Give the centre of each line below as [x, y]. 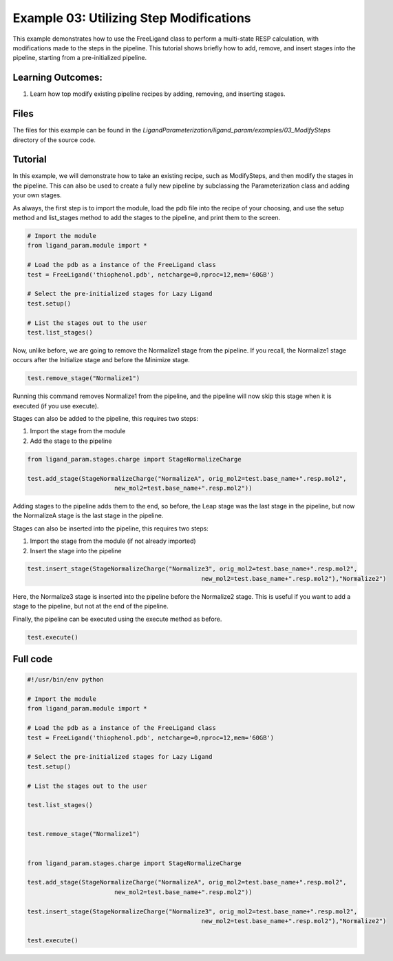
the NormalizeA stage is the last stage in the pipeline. [88, 516]
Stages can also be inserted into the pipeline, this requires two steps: [111, 528]
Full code [33, 659]
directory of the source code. [54, 140]
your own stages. [37, 195]
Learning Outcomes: [57, 78]
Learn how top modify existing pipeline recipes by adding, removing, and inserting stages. [158, 94]
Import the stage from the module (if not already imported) [113, 541]
